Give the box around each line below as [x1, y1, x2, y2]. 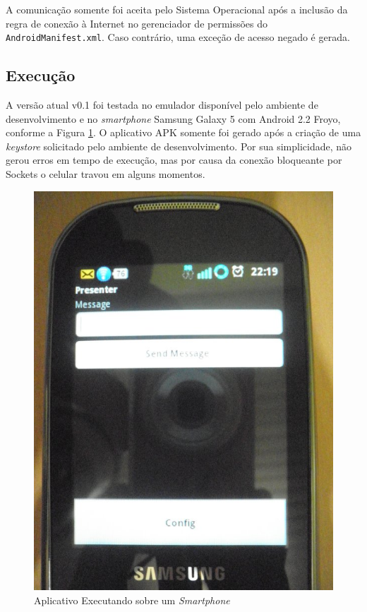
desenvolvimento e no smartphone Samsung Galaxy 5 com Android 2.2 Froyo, [6, 111, 341, 126]
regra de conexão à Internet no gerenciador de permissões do [6, 16, 268, 30]
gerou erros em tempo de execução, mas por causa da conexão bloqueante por [6, 152, 342, 167]
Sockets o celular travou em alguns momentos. [6, 167, 205, 181]
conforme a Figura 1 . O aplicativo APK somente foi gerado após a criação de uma [6, 125, 361, 140]
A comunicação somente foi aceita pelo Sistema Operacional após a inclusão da [6, 2, 348, 16]
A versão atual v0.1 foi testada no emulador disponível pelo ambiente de [6, 97, 318, 112]
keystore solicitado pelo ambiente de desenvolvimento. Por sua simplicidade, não [6, 138, 351, 153]
